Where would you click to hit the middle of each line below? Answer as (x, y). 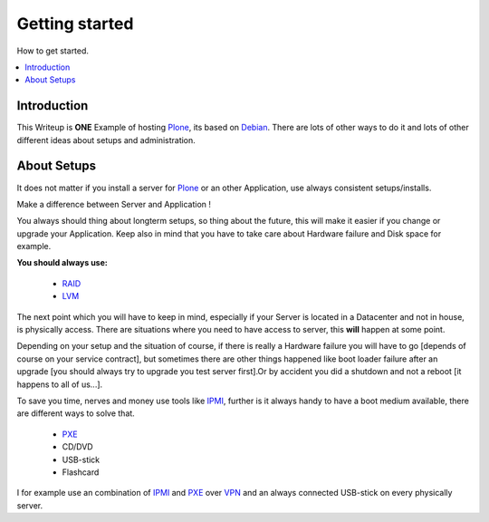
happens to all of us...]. (60, 384)
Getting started (75, 24)
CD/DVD (78, 447)
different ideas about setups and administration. (106, 140)
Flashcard (81, 472)
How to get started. (53, 51)
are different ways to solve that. (76, 413)
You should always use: (62, 263)
